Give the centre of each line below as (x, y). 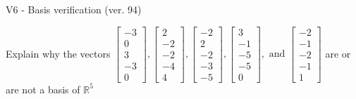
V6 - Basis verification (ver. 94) (74, 9)
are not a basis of (43, 89)
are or (338, 53)
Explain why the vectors (58, 53)
